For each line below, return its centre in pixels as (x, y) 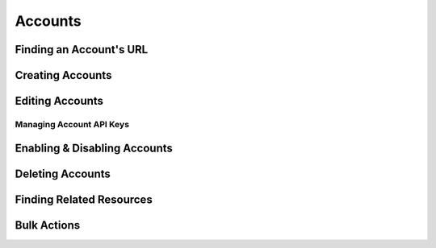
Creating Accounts (63, 75)
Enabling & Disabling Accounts (94, 148)
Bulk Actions (48, 225)
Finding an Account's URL (82, 50)
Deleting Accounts (63, 174)
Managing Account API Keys (72, 124)
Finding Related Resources (84, 199)
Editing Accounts (59, 101)
